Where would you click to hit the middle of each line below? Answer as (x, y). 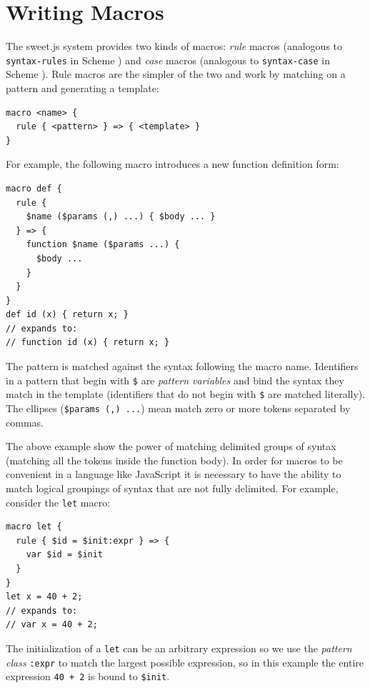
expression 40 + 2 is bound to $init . (88, 676)
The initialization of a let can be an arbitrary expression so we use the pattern (179, 648)
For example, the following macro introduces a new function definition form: (172, 164)
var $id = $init (65, 555)
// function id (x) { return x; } (88, 343)
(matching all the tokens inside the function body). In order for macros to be (174, 460)
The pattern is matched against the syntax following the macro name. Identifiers (182, 366)
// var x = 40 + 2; (52, 625)
